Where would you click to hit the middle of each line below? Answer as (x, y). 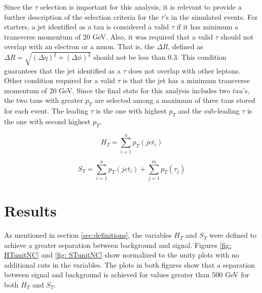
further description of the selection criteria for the (81, 16)
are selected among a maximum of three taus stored (175, 100)
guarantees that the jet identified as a (63, 70)
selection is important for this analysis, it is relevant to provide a (141, 7)
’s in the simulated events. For (211, 16)
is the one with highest (131, 111)
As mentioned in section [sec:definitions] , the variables (88, 235)
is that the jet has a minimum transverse (186, 80)
